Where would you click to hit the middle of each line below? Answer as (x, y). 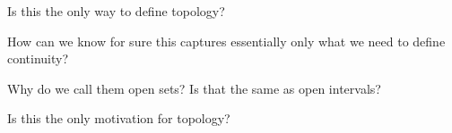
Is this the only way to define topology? (116, 11)
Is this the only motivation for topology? (119, 118)
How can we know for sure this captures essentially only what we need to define (226, 41)
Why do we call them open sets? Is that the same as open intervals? (194, 88)
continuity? (38, 58)
